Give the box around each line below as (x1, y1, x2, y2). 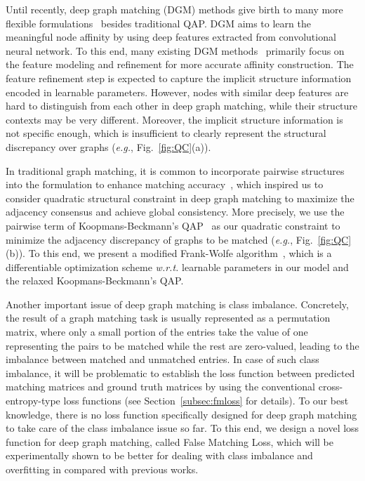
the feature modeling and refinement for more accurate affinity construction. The (6, 57, 354, 72)
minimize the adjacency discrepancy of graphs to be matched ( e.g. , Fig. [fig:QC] (6, 232, 352, 246)
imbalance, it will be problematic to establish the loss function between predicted (6, 365, 355, 380)
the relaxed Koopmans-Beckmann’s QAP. (6, 273, 184, 288)
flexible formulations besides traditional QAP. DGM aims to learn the (6, 15, 311, 30)
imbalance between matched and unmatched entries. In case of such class (6, 352, 319, 367)
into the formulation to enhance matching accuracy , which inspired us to (6, 177, 324, 192)
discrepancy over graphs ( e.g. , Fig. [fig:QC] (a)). (6, 139, 211, 154)
